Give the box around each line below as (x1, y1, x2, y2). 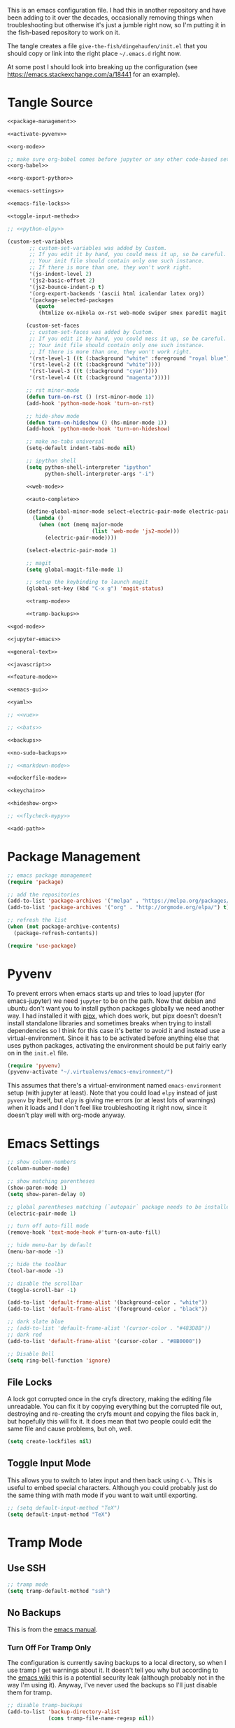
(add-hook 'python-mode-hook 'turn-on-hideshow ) (25, 426, 171, 433)
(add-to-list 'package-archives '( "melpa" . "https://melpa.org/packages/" (7, 897, 233, 905)
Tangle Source (7, 94, 93, 111)
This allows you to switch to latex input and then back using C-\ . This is (7, 1476, 213, 1484)
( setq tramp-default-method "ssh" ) (7, 1587, 111, 1594)
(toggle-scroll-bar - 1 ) (7, 1286, 77, 1293)
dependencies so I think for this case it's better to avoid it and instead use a (7, 1026, 225, 1034)
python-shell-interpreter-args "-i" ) (44, 470, 155, 477)
